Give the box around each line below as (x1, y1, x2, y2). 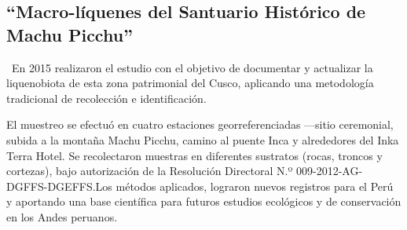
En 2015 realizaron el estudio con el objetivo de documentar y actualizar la (11, 59, 373, 75)
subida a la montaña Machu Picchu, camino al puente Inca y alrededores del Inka (6, 131, 399, 148)
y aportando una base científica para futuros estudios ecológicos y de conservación (6, 193, 401, 210)
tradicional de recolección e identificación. (6, 89, 207, 106)
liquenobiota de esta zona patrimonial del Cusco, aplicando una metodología (6, 75, 374, 91)
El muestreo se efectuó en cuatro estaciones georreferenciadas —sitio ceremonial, (6, 116, 394, 133)
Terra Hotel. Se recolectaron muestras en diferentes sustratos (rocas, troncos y (6, 147, 383, 163)
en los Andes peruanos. (6, 208, 118, 225)
